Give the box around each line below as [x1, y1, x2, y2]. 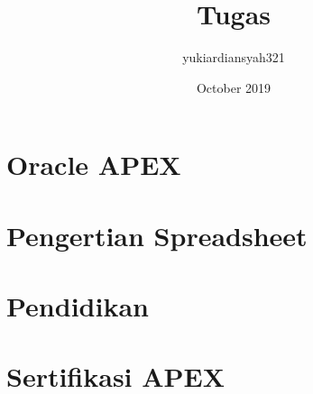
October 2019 [196, 78, 272, 96]
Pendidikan [6, 288, 149, 325]
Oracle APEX [6, 146, 181, 183]
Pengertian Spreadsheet [6, 216, 308, 253]
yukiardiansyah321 [182, 48, 285, 67]
